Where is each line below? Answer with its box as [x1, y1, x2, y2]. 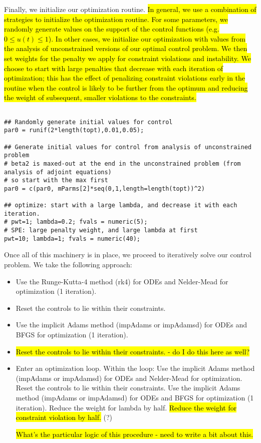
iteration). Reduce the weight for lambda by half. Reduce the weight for [16, 402, 237, 412]
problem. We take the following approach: [4, 259, 132, 270]
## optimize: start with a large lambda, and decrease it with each [4, 202, 237, 209]
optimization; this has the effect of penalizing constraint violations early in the [4, 73, 245, 83]
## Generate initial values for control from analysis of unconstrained [4, 143, 251, 151]
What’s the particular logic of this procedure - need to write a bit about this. [16, 428, 253, 439]
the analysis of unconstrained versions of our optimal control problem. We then [4, 43, 247, 54]
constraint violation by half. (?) [16, 412, 113, 422]
